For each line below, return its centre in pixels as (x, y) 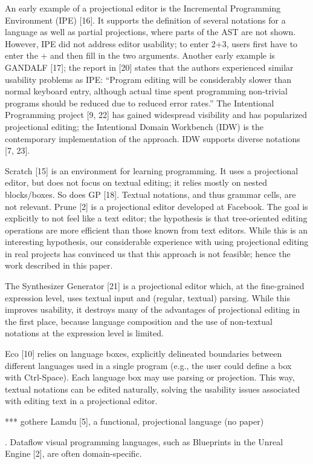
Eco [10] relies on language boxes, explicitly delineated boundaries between (144, 354)
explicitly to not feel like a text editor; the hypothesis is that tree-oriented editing (156, 218)
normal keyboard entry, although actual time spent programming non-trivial (146, 91)
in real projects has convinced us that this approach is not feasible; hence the (148, 253)
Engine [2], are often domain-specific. (73, 453)
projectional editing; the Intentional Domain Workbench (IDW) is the (134, 126)
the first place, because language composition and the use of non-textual (139, 321)
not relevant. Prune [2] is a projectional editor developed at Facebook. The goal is (156, 206)
